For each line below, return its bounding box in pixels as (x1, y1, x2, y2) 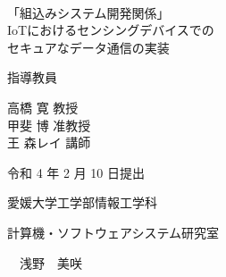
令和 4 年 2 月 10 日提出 (7, 163, 145, 181)
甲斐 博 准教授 (7, 115, 91, 134)
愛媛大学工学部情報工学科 (7, 193, 157, 212)
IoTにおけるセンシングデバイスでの (7, 21, 214, 39)
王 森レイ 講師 (7, 133, 91, 152)
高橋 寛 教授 (7, 97, 79, 116)
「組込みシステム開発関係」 (7, 3, 170, 21)
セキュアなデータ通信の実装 (7, 38, 170, 56)
